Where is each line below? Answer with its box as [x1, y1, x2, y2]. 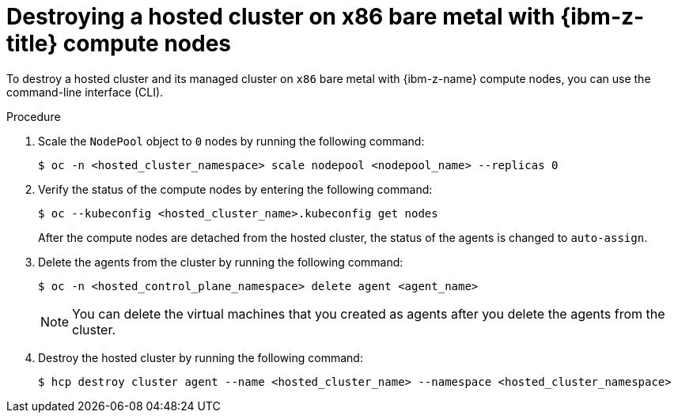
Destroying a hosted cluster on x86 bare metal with [6, 3, 555, 30]
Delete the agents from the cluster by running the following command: [38, 255, 403, 269]
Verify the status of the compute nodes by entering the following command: [38, 182, 433, 196]
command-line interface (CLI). [6, 85, 164, 99]
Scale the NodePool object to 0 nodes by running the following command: [38, 134, 425, 148]
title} [6, 30, 59, 57]
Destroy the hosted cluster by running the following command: [38, 350, 363, 364]
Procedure [6, 109, 61, 123]
